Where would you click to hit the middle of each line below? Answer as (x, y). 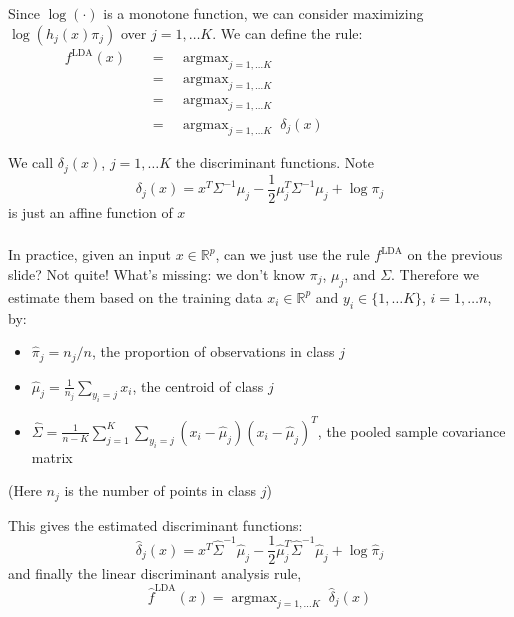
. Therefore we (435, 273)
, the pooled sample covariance (411, 430)
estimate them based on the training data (135, 296)
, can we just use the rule (292, 254)
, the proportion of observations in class (213, 351)
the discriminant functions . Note (274, 162)
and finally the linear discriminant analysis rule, (155, 573)
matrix (52, 456)
